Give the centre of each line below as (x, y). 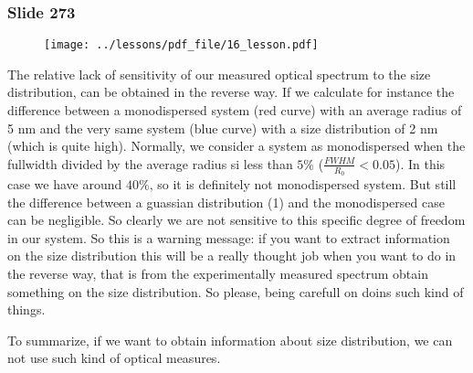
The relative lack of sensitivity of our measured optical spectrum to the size (219, 74)
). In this (420, 163)
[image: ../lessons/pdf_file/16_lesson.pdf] (181, 45)
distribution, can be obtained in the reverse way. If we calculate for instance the (231, 92)
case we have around (65, 184)
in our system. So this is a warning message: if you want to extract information (229, 237)
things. (26, 309)
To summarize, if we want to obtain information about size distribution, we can (230, 340)
